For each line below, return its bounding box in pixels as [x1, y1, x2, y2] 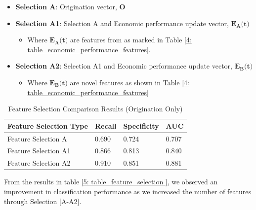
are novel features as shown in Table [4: [70, 77, 189, 87]
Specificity [123, 120, 159, 131]
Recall [95, 120, 117, 131]
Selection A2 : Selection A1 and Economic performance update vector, [15, 61, 232, 71]
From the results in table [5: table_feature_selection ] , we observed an [4, 176, 218, 187]
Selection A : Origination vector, [15, 1, 117, 11]
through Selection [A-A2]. [4, 196, 82, 206]
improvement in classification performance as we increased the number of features [4, 186, 251, 196]
